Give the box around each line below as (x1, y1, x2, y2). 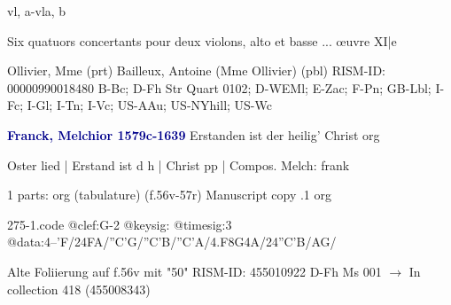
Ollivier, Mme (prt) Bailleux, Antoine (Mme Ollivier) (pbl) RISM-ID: (7, 61, 385, 80)
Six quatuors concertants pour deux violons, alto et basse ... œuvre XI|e (7, 31, 397, 50)
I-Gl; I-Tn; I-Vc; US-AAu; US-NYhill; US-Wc (27, 96, 272, 114)
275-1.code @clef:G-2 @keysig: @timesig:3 (7, 215, 232, 233)
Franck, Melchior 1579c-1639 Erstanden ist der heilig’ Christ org (7, 125, 380, 144)
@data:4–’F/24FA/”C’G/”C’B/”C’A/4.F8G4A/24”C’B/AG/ (7, 232, 337, 251)
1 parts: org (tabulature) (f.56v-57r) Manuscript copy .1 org (7, 185, 331, 204)
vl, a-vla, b (7, 2, 66, 20)
